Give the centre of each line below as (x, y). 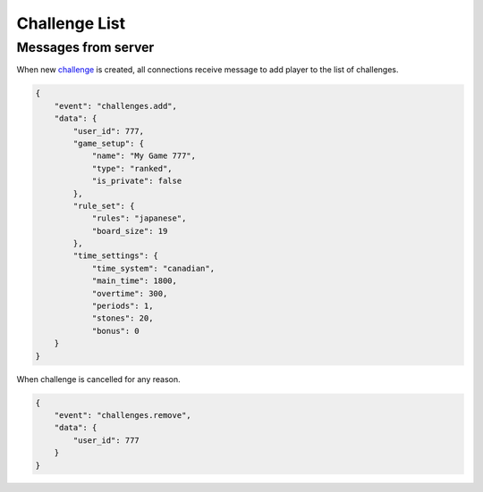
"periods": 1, (123, 306)
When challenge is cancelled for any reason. (98, 379)
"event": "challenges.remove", (123, 415)
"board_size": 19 (130, 231)
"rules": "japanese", (139, 218)
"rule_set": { (104, 206)
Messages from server (85, 47)
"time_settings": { (115, 256)
